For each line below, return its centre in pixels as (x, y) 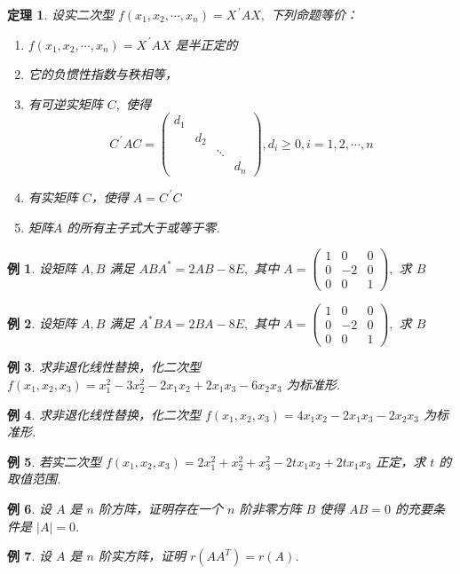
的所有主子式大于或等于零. (143, 227)
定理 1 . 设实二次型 (60, 14)
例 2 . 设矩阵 (42, 322)
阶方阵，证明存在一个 (160, 508)
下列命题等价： (315, 14)
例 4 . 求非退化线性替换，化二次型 (104, 414)
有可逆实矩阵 (65, 103)
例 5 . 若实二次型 (54, 461)
